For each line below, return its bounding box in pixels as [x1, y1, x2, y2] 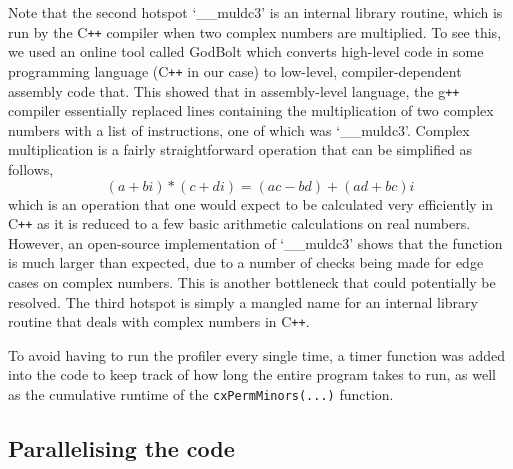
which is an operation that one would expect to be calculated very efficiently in [8, 193, 494, 214]
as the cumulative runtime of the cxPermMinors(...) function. [8, 384, 394, 404]
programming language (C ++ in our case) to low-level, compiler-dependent [8, 60, 462, 81]
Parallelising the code [8, 433, 235, 464]
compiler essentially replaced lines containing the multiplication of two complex [8, 100, 494, 121]
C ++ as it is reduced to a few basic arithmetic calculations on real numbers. [8, 213, 471, 234]
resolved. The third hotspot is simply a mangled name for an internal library [8, 291, 478, 312]
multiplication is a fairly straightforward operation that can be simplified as [8, 139, 473, 160]
